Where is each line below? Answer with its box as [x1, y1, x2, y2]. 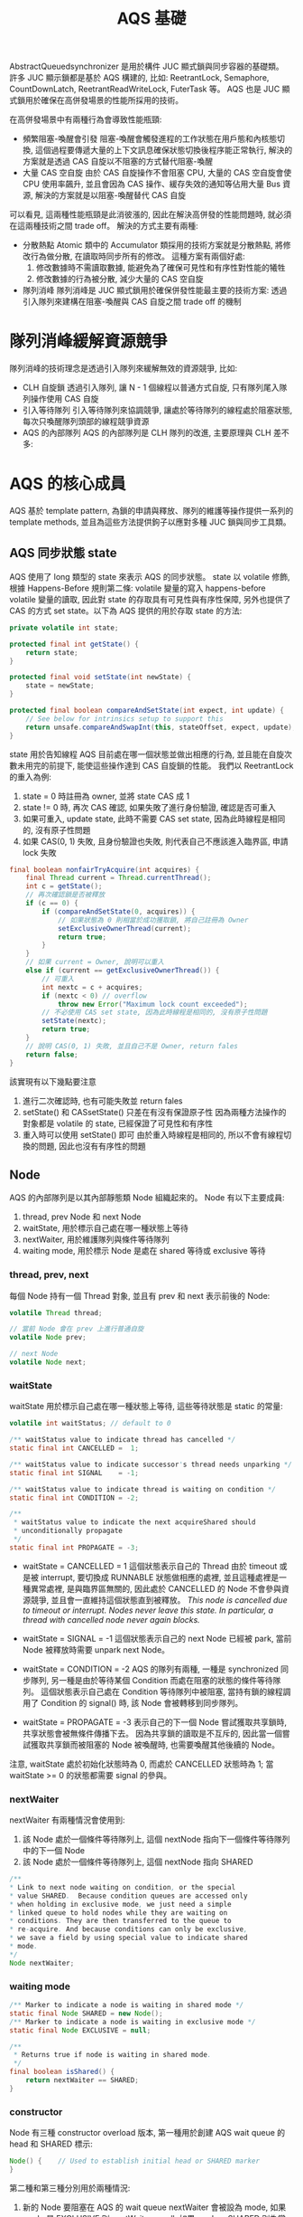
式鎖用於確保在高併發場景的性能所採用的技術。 [9, 95, 183, 106]
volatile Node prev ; [9, 1333, 87, 1342]
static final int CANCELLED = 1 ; [9, 1444, 140, 1453]
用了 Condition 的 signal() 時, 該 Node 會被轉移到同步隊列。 [22, 1697, 243, 1708]
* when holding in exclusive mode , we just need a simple [9, 1900, 232, 1909]
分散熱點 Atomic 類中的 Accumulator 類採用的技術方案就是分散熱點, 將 [22, 240, 284, 251]
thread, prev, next [9, 1268, 89, 1281]
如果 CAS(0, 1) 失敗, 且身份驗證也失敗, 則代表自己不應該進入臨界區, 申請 [22, 836, 289, 847]
